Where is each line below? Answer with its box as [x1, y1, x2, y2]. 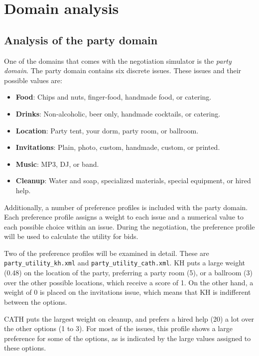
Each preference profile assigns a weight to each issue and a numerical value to [4, 212, 244, 222]
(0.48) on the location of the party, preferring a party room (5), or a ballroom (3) [4, 267, 253, 278]
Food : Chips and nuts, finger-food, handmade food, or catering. [15, 92, 212, 102]
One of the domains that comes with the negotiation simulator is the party [4, 55, 232, 66]
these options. [4, 343, 46, 353]
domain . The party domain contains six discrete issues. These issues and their [4, 65, 242, 76]
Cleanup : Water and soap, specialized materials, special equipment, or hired [15, 175, 251, 186]
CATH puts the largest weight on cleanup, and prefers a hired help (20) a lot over [4, 313, 255, 324]
